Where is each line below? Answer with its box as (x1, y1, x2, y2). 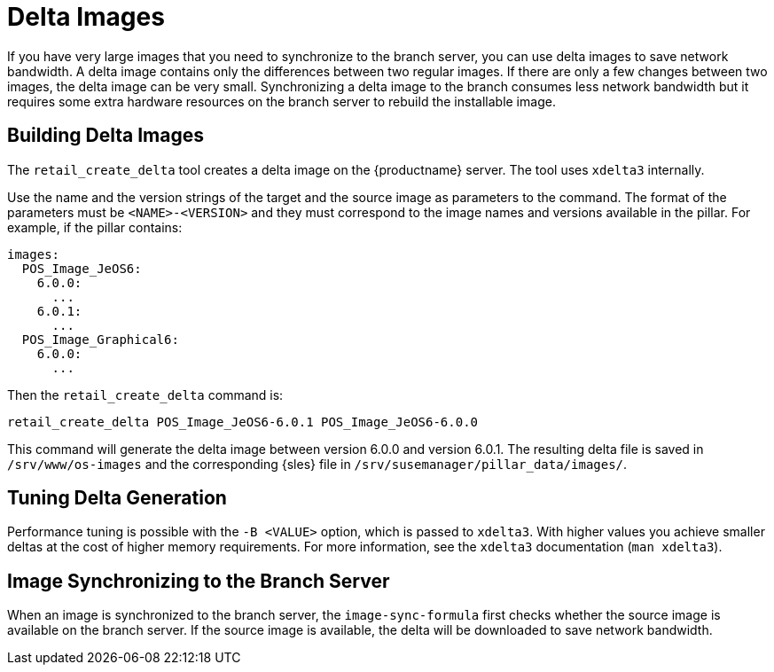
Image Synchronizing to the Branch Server (7, 569, 390, 592)
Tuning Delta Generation (7, 487, 227, 510)
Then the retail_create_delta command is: (7, 387, 284, 402)
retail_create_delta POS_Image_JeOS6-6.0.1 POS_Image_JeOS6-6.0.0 (7, 414, 479, 429)
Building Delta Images (7, 124, 205, 147)
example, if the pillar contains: (7, 219, 183, 235)
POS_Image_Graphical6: (21, 332, 179, 347)
